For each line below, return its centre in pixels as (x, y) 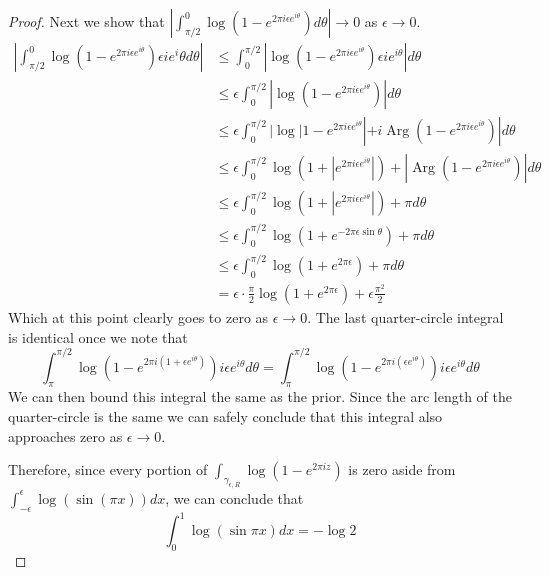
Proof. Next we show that (86, 21)
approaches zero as (65, 435)
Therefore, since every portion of (108, 469)
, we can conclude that (234, 497)
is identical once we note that (98, 336)
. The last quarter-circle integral (405, 316)
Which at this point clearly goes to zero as (138, 316)
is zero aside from (402, 469)
